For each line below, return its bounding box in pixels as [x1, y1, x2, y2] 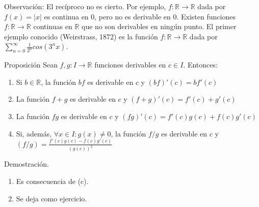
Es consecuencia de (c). [16, 175, 89, 186]
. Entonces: [183, 59, 218, 70]
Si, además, [16, 128, 52, 139]
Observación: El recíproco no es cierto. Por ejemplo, [4, 1, 166, 11]
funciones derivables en [94, 59, 166, 70]
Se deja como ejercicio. [16, 193, 87, 203]
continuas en [33, 21, 72, 32]
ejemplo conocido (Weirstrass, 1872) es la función [4, 31, 158, 41]
